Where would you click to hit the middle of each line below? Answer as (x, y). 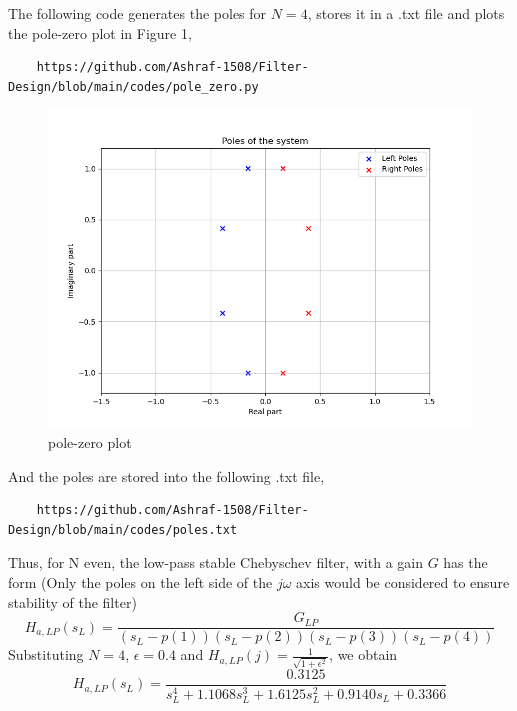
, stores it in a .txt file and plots (406, 13)
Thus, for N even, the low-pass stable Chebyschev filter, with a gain (215, 562)
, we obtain (363, 654)
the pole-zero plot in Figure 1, (100, 32)
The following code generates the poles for (137, 13)
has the (465, 562)
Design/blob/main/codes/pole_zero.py (133, 86)
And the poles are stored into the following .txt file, (166, 475)
